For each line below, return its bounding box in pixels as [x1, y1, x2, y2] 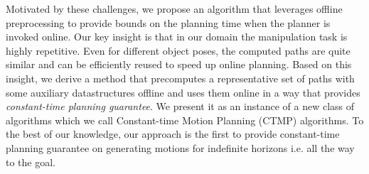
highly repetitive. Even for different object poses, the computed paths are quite [6, 43, 351, 58]
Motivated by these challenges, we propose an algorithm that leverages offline [6, 1, 343, 16]
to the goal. [6, 154, 55, 169]
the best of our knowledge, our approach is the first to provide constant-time [6, 126, 340, 141]
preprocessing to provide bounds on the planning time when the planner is [6, 15, 331, 30]
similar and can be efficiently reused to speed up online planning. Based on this [6, 57, 352, 72]
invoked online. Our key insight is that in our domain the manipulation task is [6, 29, 348, 44]
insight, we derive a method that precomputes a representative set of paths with [6, 70, 355, 85]
